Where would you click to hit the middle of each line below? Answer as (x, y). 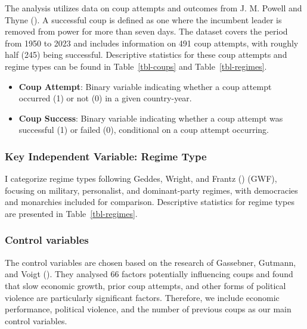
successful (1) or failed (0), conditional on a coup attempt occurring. (144, 130)
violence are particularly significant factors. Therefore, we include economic (142, 297)
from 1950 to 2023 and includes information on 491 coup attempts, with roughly (152, 43)
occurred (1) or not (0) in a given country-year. (105, 98)
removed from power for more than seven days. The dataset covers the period (146, 31)
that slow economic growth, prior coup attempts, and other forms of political (145, 285)
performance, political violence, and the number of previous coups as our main (148, 309)
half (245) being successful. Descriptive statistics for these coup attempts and (146, 55)
